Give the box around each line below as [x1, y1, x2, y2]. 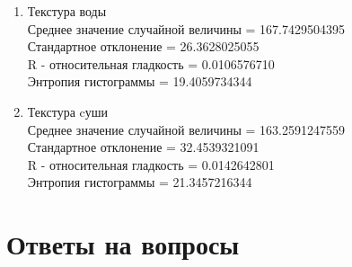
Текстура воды [27, 2, 107, 20]
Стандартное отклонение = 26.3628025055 [27, 37, 260, 56]
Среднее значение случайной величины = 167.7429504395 [27, 19, 346, 38]
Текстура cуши [27, 102, 108, 120]
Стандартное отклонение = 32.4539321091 [27, 138, 260, 156]
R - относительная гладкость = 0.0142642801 [27, 155, 275, 174]
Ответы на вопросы [6, 226, 240, 263]
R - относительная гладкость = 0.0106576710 [27, 54, 275, 73]
